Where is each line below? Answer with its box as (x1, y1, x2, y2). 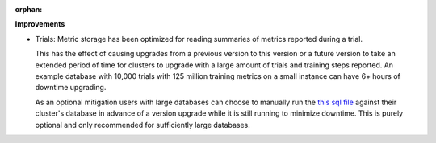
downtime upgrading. (35, 83, 107, 92)
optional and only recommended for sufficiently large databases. (35, 120, 250, 129)
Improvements (15, 19, 65, 29)
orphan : (15, 5, 43, 14)
